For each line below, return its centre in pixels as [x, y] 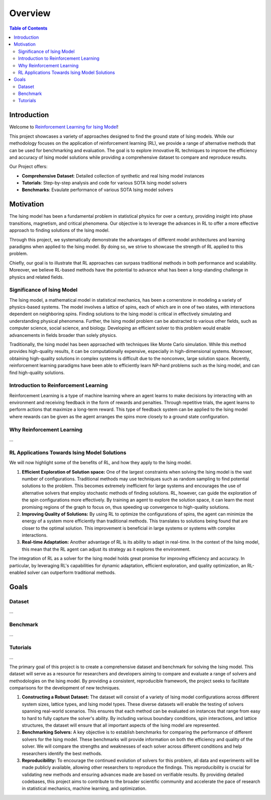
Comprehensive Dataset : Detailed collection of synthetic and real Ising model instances [113, 175]
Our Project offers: [28, 166]
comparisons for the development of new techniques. [65, 688]
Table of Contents [28, 28]
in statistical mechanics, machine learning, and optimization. [84, 788]
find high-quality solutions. [37, 373]
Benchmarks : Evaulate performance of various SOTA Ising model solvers [97, 190]
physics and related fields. [36, 277]
